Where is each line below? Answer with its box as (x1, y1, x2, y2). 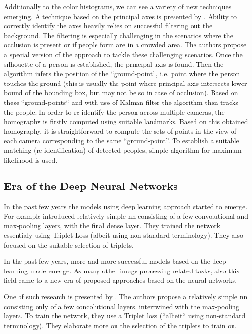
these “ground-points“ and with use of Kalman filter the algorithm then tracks (4, 97, 238, 107)
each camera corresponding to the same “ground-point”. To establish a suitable (4, 135, 239, 146)
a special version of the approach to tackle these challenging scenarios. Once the (4, 49, 243, 59)
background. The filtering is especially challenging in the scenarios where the (4, 30, 233, 40)
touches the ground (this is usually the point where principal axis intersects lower (4, 78, 247, 88)
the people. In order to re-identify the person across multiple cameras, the (4, 106, 225, 117)
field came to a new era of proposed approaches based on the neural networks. (4, 275, 237, 285)
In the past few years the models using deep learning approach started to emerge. (4, 201, 248, 211)
